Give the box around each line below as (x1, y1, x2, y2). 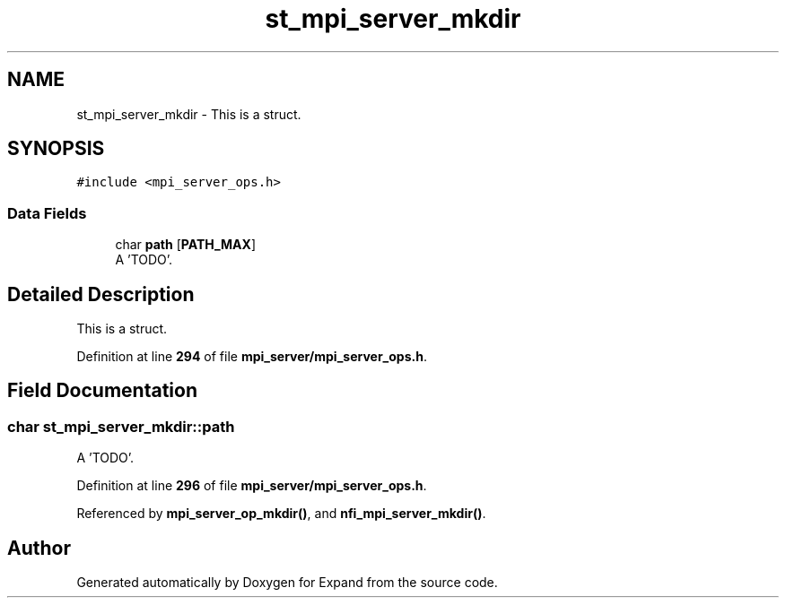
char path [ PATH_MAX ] (115, 237, 257, 253)
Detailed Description (7, 282, 195, 306)
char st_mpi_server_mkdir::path (7, 417, 235, 436)
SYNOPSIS (7, 137, 105, 160)
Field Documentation (7, 379, 197, 402)
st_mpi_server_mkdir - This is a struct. (76, 106, 301, 122)
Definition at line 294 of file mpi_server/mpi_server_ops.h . (76, 349, 427, 365)
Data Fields (7, 203, 87, 222)
